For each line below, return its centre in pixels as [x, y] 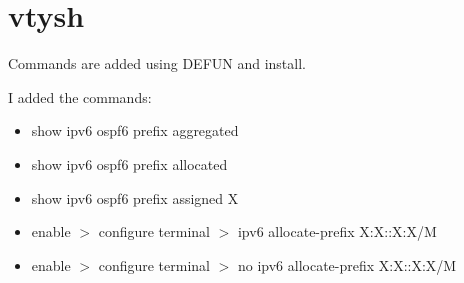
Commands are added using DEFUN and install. [157, 63]
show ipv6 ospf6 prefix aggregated [135, 130]
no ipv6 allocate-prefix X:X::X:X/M [347, 264]
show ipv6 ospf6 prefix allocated [129, 163]
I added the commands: [80, 96]
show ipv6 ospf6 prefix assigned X [135, 197]
